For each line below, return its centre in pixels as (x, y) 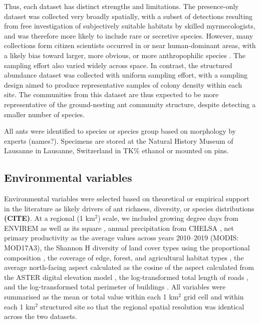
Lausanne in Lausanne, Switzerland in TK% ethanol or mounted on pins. (116, 150)
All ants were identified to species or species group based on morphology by (120, 131)
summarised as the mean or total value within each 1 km (91, 297)
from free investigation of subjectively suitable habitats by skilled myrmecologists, (130, 26)
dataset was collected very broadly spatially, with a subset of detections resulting (128, 16)
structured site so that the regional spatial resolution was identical (142, 306)
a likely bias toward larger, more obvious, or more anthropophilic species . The (125, 55)
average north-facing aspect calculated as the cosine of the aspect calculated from (129, 267)
